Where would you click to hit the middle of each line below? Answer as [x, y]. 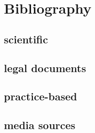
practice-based [40, 96]
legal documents [45, 67]
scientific [26, 39]
